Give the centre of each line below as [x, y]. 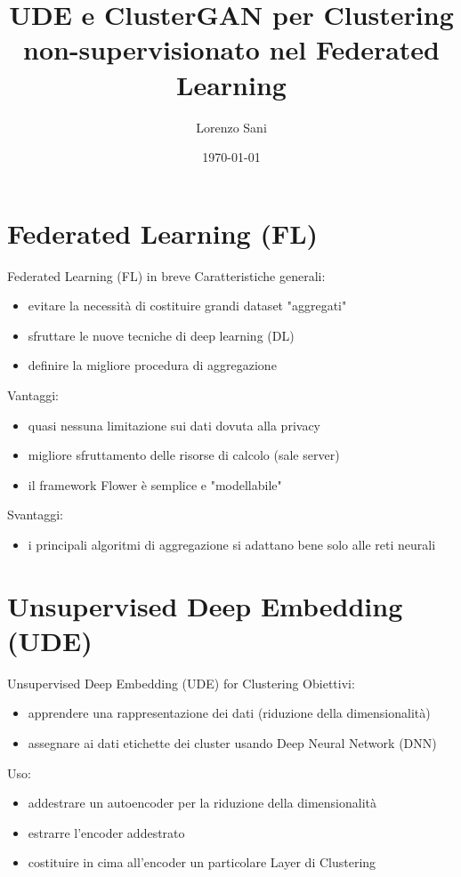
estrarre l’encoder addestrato [106, 832]
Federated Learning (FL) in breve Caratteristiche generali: [166, 275]
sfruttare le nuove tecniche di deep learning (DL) [161, 335]
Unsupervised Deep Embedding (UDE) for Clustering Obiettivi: [181, 683]
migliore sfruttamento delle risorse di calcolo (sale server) [184, 455]
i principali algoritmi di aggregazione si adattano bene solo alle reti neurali [232, 544]
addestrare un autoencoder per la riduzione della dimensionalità [202, 803]
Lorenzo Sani [231, 127]
